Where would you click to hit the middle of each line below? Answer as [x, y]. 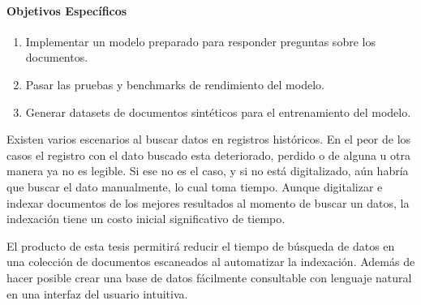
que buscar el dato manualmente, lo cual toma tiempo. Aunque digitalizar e [195, 186]
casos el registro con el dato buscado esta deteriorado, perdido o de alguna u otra [208, 155]
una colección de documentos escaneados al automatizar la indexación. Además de [211, 262]
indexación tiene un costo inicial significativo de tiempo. [146, 219]
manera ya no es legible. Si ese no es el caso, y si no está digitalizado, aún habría [208, 171]
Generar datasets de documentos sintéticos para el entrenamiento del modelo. [218, 112]
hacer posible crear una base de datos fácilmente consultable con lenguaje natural [209, 277]
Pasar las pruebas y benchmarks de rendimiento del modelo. [175, 84]
